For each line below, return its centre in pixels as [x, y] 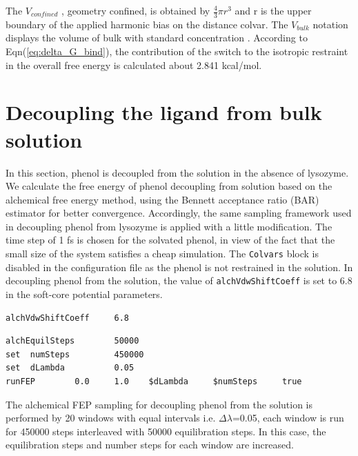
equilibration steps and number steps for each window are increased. [150, 445]
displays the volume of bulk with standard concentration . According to [157, 38]
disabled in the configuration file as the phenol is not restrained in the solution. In [179, 267]
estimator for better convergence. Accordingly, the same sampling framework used [179, 213]
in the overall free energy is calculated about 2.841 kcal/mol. [134, 65]
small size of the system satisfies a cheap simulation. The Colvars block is [162, 254]
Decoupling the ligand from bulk [164, 112]
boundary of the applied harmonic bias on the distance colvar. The [147, 24]
